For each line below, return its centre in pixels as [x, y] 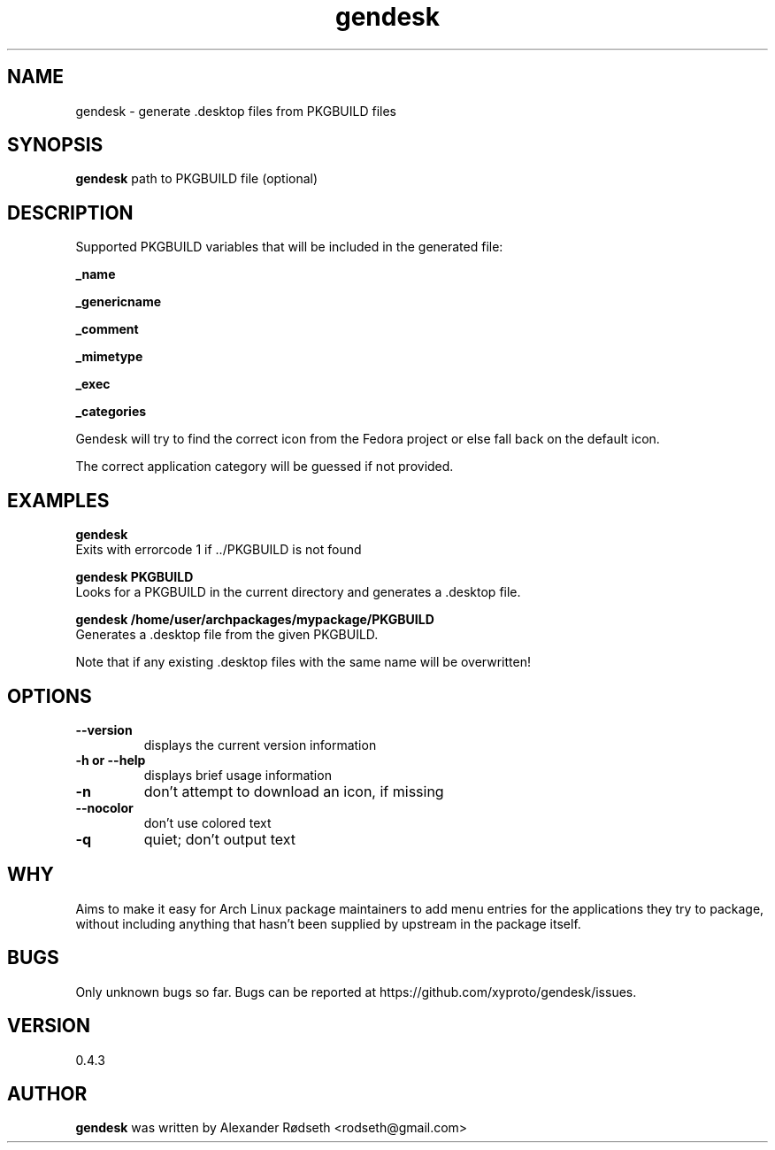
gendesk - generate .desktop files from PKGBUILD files [236, 111]
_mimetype [109, 357]
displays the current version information [260, 745]
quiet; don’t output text [220, 839]
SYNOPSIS [55, 145]
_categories [111, 412]
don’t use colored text [207, 822]
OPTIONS [50, 696]
